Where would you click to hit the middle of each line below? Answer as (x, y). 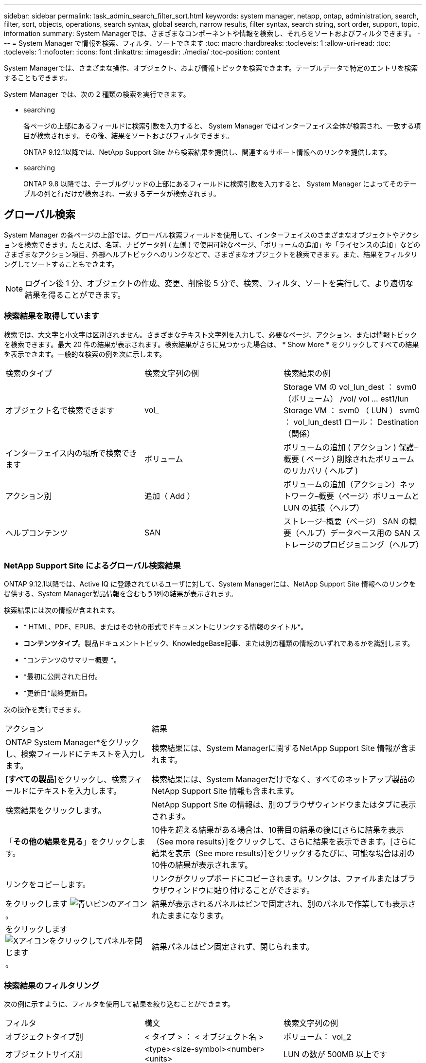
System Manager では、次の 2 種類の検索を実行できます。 (97, 94)
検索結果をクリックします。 (56, 811)
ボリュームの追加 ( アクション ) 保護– (351, 447)
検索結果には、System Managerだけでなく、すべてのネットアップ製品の (283, 779)
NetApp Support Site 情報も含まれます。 (225, 791)
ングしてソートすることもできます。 (61, 264)
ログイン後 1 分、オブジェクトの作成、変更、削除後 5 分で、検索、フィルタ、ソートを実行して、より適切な (219, 283)
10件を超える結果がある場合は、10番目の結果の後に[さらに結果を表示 (278, 830)
